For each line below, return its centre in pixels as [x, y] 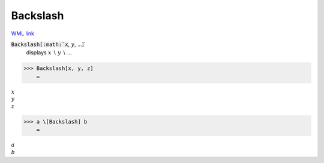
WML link [23, 33]
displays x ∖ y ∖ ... [49, 53]
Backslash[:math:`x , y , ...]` [49, 44]
